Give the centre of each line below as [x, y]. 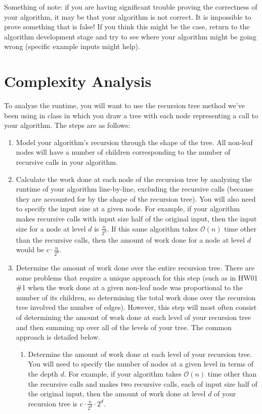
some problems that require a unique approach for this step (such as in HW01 [137, 277]
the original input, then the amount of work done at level [117, 394]
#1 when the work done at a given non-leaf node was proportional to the [129, 287]
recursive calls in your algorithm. [67, 162]
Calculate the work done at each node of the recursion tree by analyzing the [134, 179]
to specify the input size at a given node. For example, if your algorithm [128, 209]
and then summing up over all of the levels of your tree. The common [124, 327]
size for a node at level [51, 228]
